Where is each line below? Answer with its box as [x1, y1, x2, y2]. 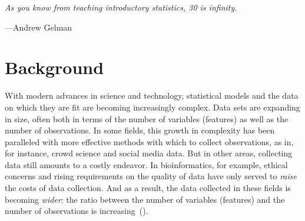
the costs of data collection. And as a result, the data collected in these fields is [5, 182, 291, 194]
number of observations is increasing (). [5, 205, 148, 217]
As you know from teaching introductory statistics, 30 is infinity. [5, 1, 237, 13]
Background [5, 55, 104, 79]
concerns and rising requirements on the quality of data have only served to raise [5, 170, 297, 182]
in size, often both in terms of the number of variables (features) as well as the [5, 112, 289, 125]
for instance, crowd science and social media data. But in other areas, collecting [5, 147, 293, 159]
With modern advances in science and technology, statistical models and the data [5, 89, 299, 102]
